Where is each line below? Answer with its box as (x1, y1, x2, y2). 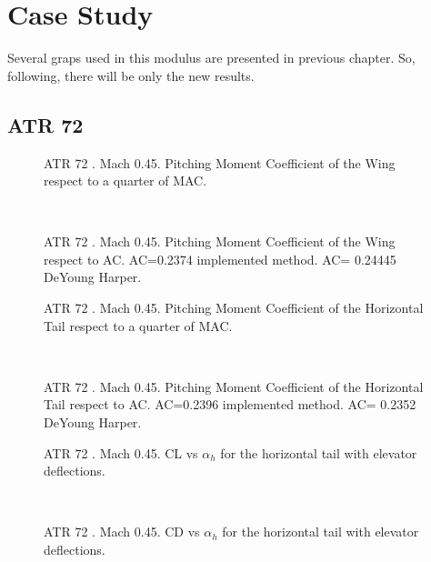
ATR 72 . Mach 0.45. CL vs (44, 443, 198, 462)
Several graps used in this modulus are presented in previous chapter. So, (7, 48, 416, 67)
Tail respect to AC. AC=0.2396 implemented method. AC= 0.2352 (44, 395, 416, 414)
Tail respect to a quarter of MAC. (44, 316, 233, 335)
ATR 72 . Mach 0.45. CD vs (44, 522, 200, 541)
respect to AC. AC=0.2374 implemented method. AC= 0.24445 (44, 249, 396, 268)
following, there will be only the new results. (7, 65, 255, 85)
